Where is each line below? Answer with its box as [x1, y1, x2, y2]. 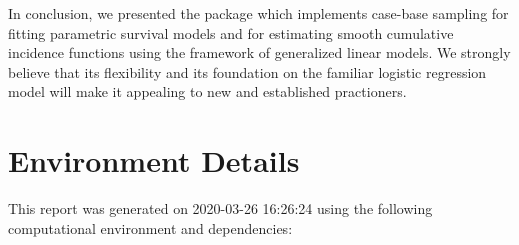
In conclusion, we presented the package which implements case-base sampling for [8, 3, 509, 23]
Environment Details [8, 140, 300, 181]
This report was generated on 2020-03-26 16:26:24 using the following [8, 198, 433, 219]
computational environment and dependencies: [8, 217, 293, 238]
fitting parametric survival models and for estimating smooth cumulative [8, 22, 454, 43]
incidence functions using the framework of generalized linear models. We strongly [8, 42, 511, 63]
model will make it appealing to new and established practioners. [8, 81, 407, 102]
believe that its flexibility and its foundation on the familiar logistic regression [8, 61, 487, 82]
